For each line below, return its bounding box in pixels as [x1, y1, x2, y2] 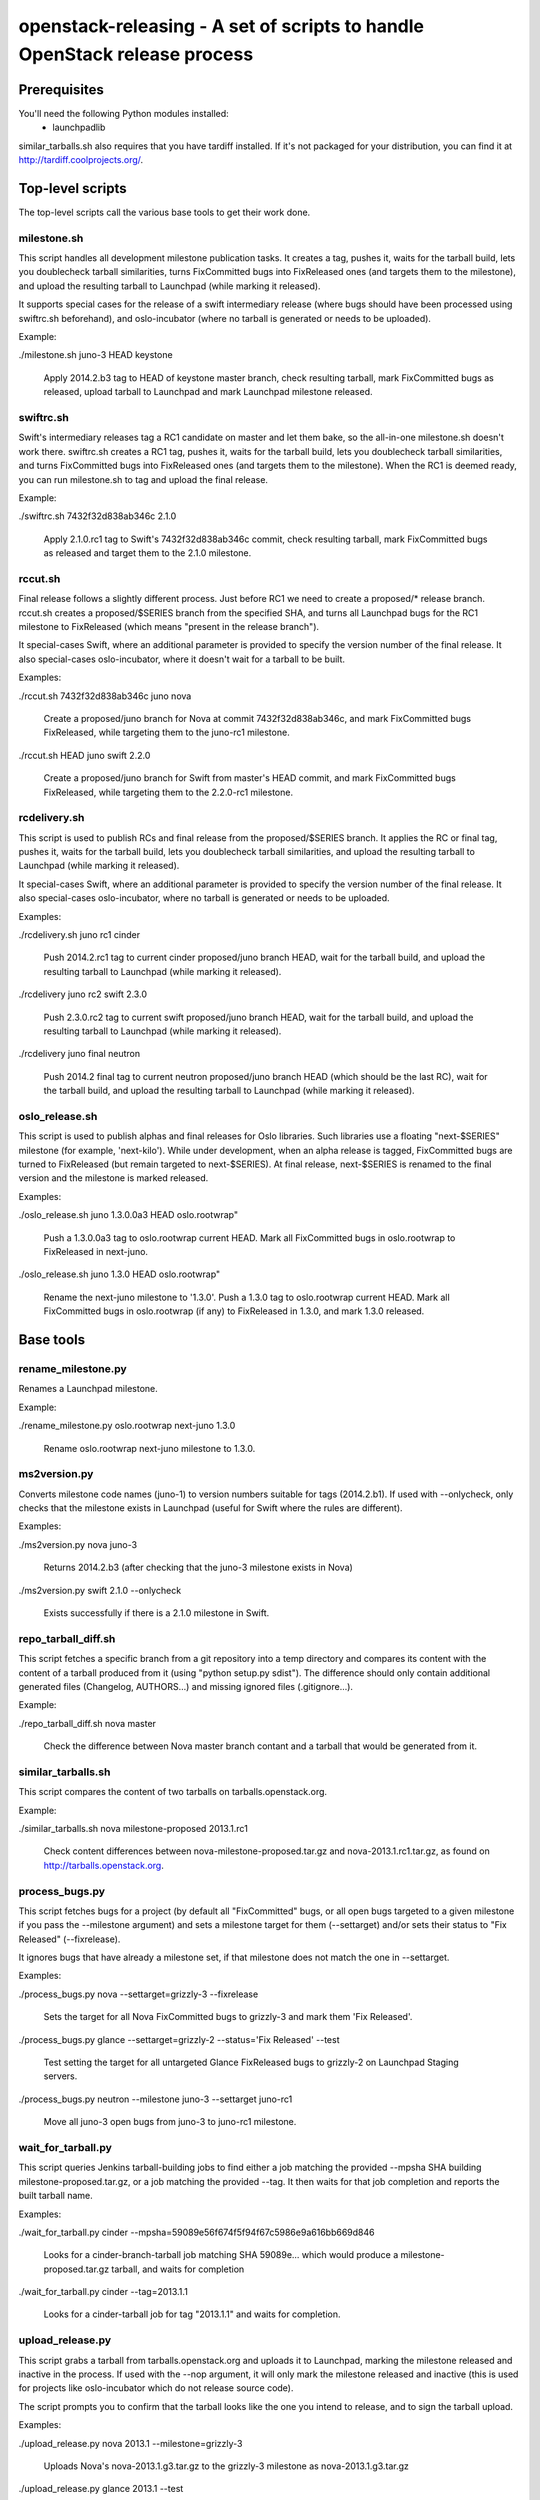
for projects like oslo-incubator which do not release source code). [18, 2382, 294, 2394]
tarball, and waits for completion [111, 2263, 245, 2275]
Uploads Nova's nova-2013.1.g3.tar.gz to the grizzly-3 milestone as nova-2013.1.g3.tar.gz [43, 2460, 410, 2472]
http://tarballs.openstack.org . [43, 1859, 164, 1871]
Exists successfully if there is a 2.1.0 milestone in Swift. [43, 1606, 270, 1619]
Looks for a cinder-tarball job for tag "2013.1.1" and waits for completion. [43, 2308, 341, 2320]
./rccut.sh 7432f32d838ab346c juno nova [18, 690, 192, 702]
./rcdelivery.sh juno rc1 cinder [18, 929, 140, 940]
